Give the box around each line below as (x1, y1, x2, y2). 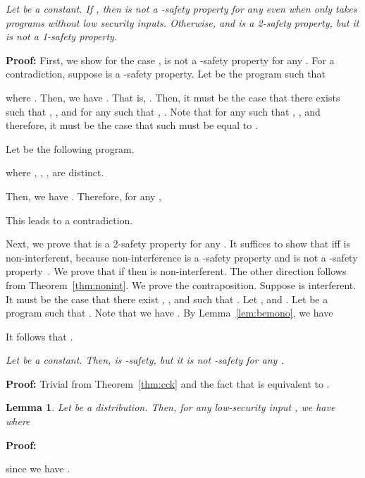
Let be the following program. (6, 141, 135, 156)
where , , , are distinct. (6, 165, 104, 180)
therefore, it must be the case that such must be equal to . (6, 118, 258, 133)
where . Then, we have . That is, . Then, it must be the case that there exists (6, 90, 340, 104)
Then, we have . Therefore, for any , (6, 188, 161, 203)
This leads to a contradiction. (6, 212, 133, 227)
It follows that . (6, 329, 73, 343)
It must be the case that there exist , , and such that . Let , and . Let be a (6, 291, 328, 306)
